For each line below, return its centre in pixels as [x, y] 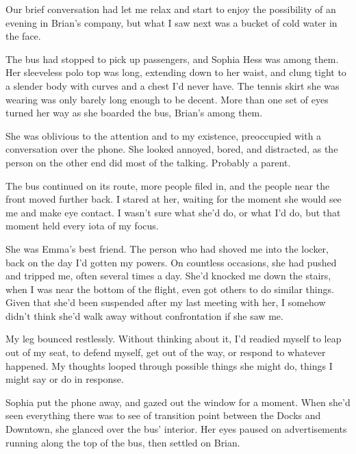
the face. [23, 36]
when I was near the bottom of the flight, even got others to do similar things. [170, 289]
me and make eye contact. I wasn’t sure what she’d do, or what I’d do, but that [173, 212]
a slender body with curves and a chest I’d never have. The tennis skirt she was [173, 85]
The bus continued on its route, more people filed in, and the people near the [168, 185]
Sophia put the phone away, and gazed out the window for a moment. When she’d [178, 402]
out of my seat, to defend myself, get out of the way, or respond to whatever [166, 352]
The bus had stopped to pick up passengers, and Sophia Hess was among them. [172, 59]
